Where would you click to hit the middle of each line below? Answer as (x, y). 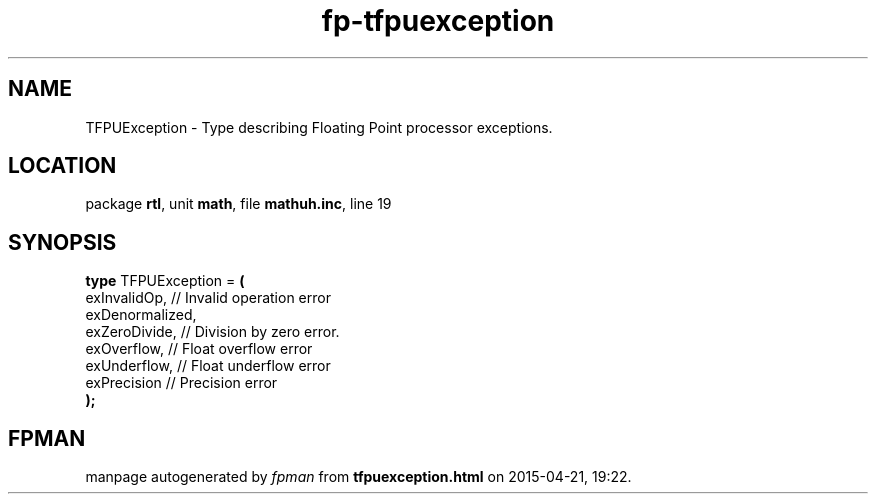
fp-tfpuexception (438, 21)
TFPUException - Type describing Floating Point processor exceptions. (319, 127)
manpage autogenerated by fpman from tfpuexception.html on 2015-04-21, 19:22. (358, 477)
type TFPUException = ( (165, 281)
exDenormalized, (141, 315)
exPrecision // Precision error (181, 383)
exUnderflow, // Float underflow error (208, 366)
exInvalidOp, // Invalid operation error (208, 298)
